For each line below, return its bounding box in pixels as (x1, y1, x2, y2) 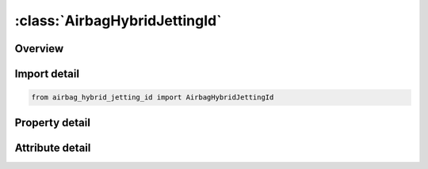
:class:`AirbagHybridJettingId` (14, 12, 222, 29)
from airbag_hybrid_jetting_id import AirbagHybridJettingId (31, 93, 274, 102)
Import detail (14, 67, 79, 81)
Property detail (14, 115, 91, 130)
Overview (14, 42, 64, 55)
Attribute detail (14, 141, 91, 154)
